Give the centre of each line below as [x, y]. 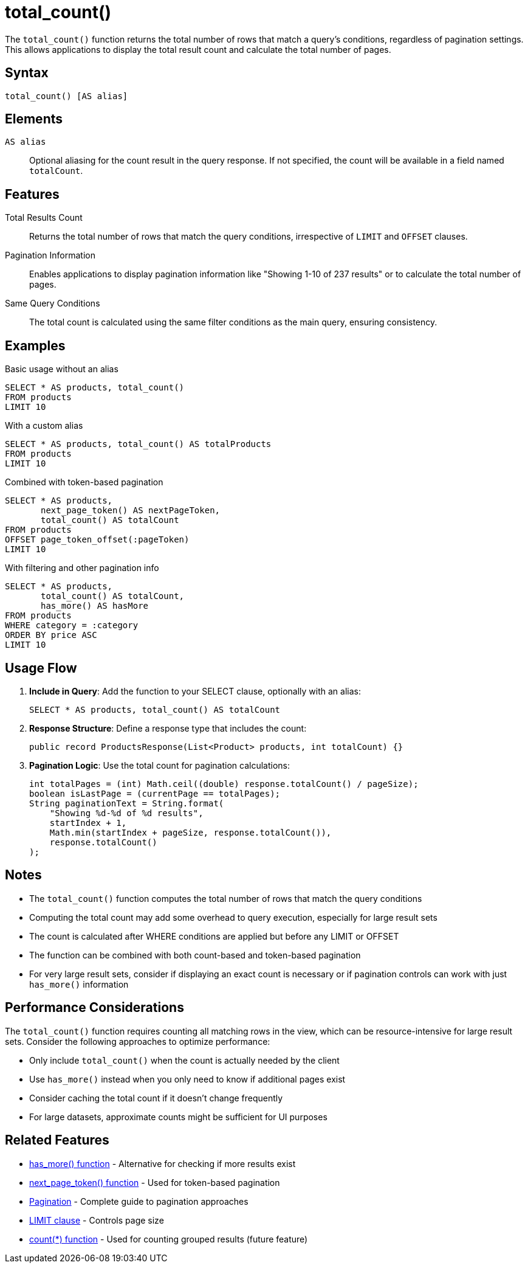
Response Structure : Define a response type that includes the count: [168, 728]
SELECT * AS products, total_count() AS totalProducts [138, 444]
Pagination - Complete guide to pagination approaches [139, 1201]
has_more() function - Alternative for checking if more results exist [163, 1163]
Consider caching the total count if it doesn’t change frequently [156, 1098]
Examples [35, 345]
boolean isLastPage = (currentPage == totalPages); [155, 793]
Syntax [27, 73]
